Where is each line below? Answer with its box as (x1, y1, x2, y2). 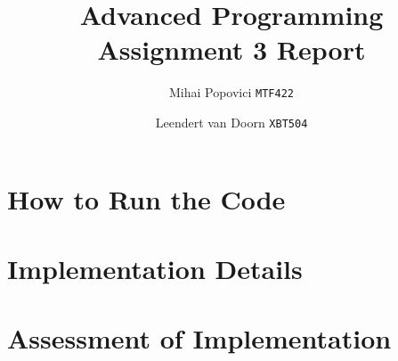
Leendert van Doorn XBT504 (155, 112, 308, 131)
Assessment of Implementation (7, 320, 392, 357)
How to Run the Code (7, 180, 286, 217)
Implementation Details (7, 250, 303, 286)
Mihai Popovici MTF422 (168, 83, 294, 102)
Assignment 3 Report (97, 31, 366, 68)
